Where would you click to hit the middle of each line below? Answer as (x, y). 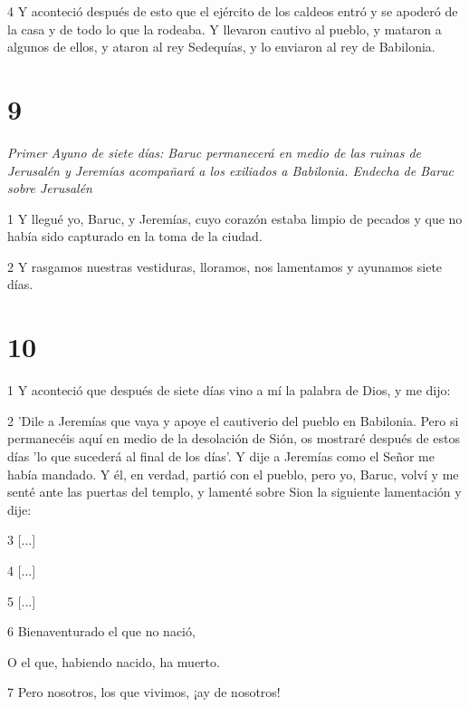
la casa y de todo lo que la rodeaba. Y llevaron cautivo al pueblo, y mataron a (225, 29)
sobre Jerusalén (50, 188)
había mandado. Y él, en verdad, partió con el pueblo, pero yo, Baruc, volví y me (233, 474)
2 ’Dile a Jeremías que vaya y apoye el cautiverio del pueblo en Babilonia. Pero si (233, 420)
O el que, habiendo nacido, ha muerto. (114, 661)
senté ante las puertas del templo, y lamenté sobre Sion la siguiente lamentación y (234, 492)
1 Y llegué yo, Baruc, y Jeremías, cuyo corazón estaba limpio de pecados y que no (235, 218)
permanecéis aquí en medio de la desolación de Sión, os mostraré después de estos (234, 438)
